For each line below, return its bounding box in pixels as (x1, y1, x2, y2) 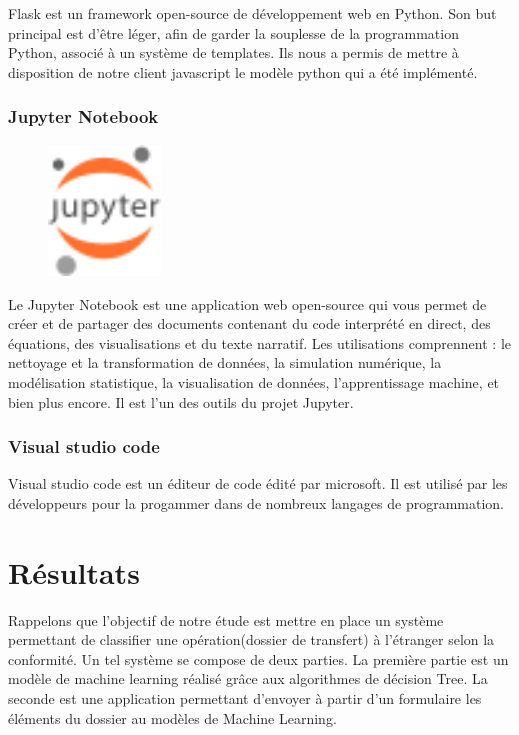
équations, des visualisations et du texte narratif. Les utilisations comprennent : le (8, 332, 511, 353)
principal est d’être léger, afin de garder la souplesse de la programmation (8, 22, 459, 43)
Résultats (8, 551, 140, 592)
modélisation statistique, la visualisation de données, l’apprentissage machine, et (8, 371, 500, 392)
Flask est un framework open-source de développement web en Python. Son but (8, 3, 497, 23)
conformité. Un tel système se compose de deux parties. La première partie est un (8, 648, 509, 669)
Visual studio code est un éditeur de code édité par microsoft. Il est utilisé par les (8, 473, 508, 494)
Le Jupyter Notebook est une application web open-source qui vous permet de (8, 293, 487, 314)
